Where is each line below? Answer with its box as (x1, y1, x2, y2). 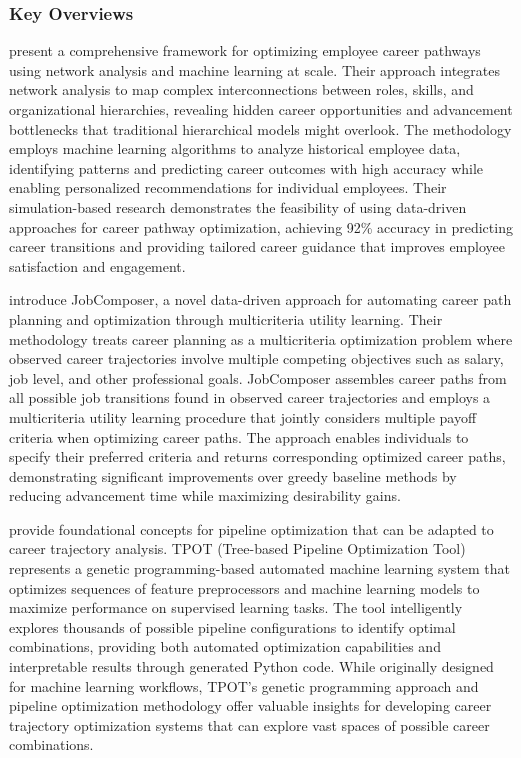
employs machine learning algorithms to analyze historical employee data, (9, 138, 461, 159)
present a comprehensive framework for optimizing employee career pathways (9, 40, 481, 61)
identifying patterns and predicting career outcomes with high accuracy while (9, 157, 484, 178)
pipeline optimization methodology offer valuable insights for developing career (9, 695, 492, 716)
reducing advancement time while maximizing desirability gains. (9, 485, 401, 506)
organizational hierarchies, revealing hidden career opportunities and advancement (9, 99, 513, 119)
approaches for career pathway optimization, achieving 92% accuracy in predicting (9, 216, 513, 237)
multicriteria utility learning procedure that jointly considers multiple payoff (9, 406, 477, 427)
